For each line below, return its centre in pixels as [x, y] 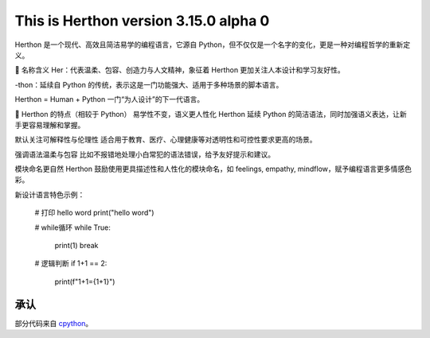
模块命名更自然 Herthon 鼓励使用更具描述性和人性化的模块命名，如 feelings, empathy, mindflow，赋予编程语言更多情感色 [213, 169]
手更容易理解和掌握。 [50, 125]
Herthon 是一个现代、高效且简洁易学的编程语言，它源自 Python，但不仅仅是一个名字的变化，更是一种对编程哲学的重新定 [212, 45]
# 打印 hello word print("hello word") [94, 213]
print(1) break [76, 246]
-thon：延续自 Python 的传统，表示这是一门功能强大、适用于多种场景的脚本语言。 [149, 84]
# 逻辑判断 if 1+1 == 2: [71, 263]
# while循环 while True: [73, 227]
